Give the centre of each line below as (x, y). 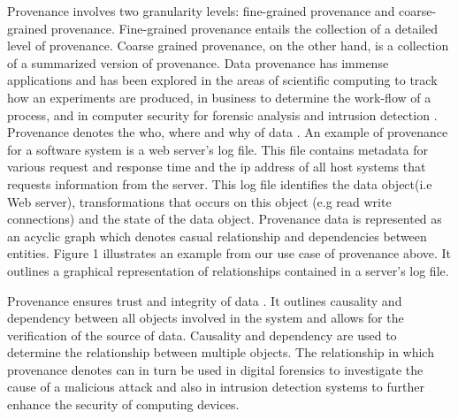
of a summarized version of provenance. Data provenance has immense (198, 62)
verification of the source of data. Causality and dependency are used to (202, 335)
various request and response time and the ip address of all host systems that (217, 167)
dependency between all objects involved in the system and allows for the (206, 318)
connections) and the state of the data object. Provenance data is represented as (225, 219)
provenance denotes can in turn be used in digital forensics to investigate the (215, 369)
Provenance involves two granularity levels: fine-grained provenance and (201, 11)
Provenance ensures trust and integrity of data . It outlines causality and (205, 300)
